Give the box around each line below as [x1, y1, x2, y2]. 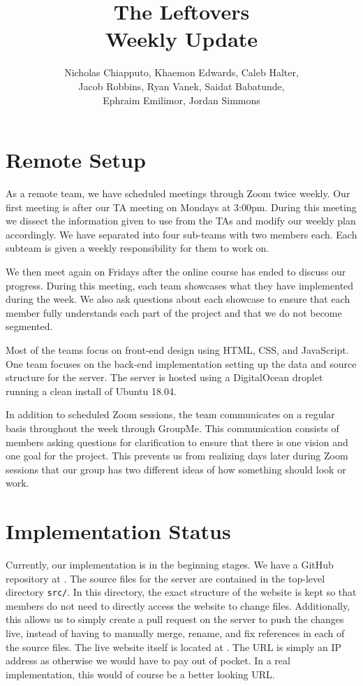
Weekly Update [105, 24, 258, 53]
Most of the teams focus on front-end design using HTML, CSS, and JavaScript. [6, 342, 349, 357]
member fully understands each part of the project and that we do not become [6, 305, 342, 320]
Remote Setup [6, 145, 146, 174]
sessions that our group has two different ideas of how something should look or [6, 462, 346, 476]
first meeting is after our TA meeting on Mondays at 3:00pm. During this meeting [6, 199, 357, 214]
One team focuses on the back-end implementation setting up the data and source [6, 356, 357, 371]
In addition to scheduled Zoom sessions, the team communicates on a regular [6, 407, 335, 422]
